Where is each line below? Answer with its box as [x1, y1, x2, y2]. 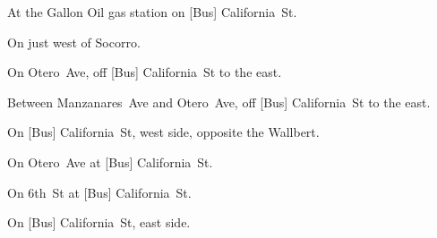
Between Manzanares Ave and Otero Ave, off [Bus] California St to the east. [7, 92, 431, 111]
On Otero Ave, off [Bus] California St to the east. [7, 63, 282, 81]
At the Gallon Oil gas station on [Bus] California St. [7, 3, 297, 21]
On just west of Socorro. [7, 32, 141, 51]
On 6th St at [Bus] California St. [7, 183, 192, 201]
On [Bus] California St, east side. [7, 213, 191, 232]
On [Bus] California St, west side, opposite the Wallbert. [7, 123, 320, 141]
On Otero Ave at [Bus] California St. [7, 152, 213, 171]
